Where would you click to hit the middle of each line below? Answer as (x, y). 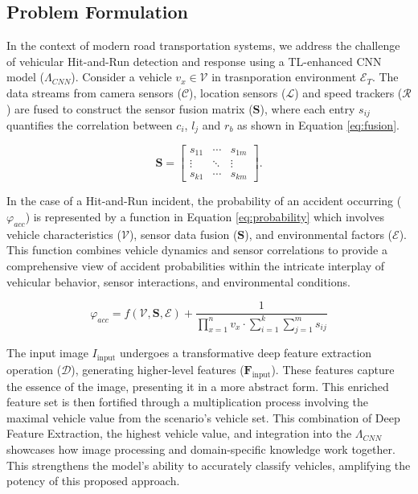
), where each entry (307, 108)
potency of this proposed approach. (93, 481)
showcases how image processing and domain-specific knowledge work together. (201, 449)
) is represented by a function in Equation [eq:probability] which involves (205, 217)
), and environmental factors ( (319, 234)
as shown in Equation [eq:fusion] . (318, 125)
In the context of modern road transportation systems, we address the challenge (203, 45)
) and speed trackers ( (348, 92)
